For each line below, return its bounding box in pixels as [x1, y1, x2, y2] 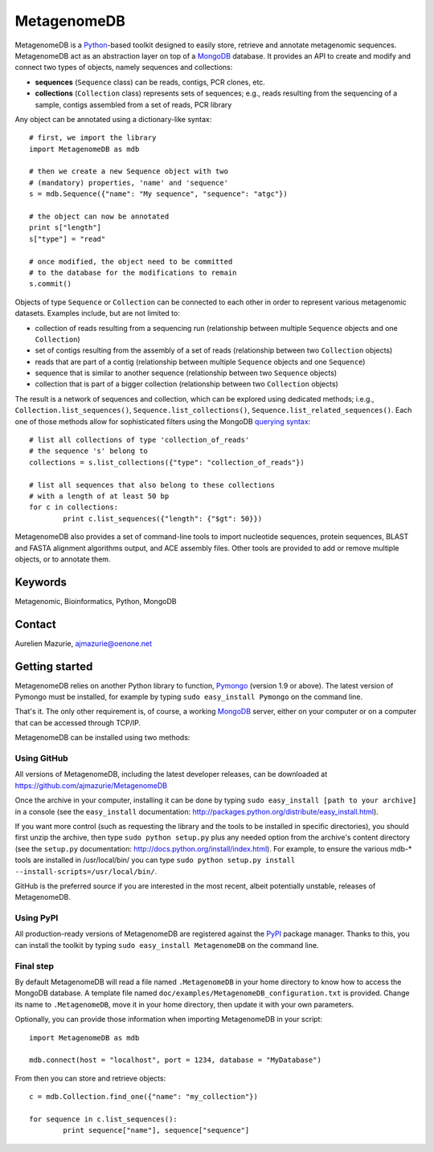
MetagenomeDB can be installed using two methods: [14, 733, 190, 742]
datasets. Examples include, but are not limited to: [14, 308, 180, 318]
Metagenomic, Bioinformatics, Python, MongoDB [14, 596, 177, 606]
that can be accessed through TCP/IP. [14, 717, 141, 727]
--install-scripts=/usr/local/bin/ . [14, 866, 158, 876]
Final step [14, 960, 55, 971]
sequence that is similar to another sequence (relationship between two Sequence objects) [35, 368, 338, 378]
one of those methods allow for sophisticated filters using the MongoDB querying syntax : [14, 416, 311, 426]
